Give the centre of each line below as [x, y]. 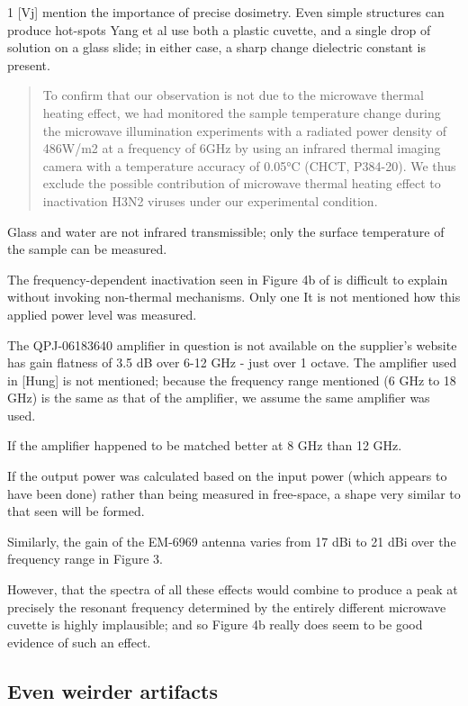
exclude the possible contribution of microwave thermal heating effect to [242, 183]
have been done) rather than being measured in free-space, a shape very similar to [234, 493]
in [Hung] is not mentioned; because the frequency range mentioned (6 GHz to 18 [232, 380]
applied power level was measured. [102, 314]
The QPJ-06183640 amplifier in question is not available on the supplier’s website [232, 344]
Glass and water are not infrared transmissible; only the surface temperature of [226, 231]
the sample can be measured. [87, 249]
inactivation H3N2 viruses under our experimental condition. [210, 200]
